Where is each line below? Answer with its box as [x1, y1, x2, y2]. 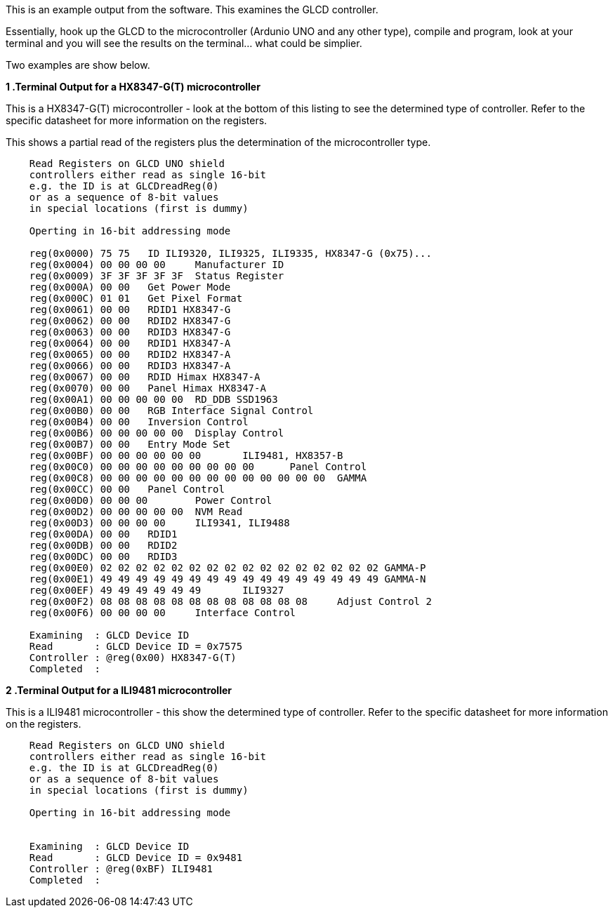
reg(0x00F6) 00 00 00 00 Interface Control [29, 607, 296, 618]
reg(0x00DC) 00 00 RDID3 [29, 551, 178, 562]
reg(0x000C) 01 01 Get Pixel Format [29, 293, 243, 304]
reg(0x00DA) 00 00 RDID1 [29, 528, 178, 540]
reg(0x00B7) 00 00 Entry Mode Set [29, 439, 231, 450]
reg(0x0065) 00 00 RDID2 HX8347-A [29, 349, 231, 360]
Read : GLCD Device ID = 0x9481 [29, 852, 243, 863]
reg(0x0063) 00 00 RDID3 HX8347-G [29, 326, 231, 338]
